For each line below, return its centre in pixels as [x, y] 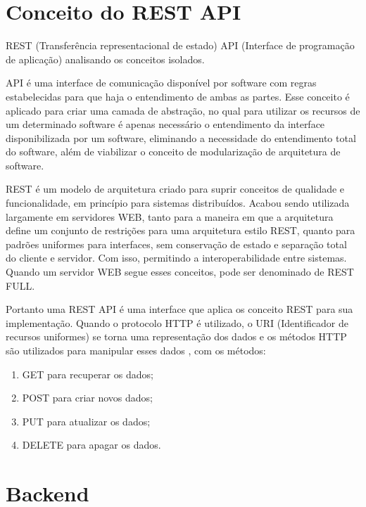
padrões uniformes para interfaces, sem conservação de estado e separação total [176, 244]
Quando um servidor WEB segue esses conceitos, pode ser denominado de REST [180, 272]
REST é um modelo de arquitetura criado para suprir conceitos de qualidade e [175, 189]
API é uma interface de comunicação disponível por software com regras [161, 83]
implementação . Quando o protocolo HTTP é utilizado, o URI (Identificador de [177, 322]
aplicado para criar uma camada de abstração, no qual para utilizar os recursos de [183, 110]
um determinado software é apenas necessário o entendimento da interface [165, 124]
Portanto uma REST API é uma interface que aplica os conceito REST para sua [179, 309]
